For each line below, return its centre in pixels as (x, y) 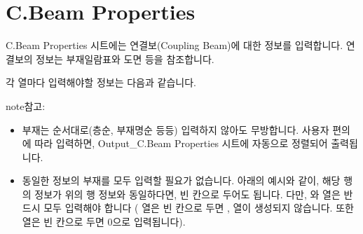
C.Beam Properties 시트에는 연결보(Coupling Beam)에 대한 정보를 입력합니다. (174, 45)
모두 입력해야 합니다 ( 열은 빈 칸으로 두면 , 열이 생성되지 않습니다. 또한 (199, 208)
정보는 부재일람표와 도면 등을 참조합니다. (125, 58)
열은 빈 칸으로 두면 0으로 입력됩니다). (104, 222)
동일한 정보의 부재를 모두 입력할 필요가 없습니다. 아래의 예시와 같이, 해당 (181, 180)
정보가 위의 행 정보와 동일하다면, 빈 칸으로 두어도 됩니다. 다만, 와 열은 (187, 194)
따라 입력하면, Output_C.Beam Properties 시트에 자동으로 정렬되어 (181, 143)
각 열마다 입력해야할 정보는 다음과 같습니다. (101, 82)
